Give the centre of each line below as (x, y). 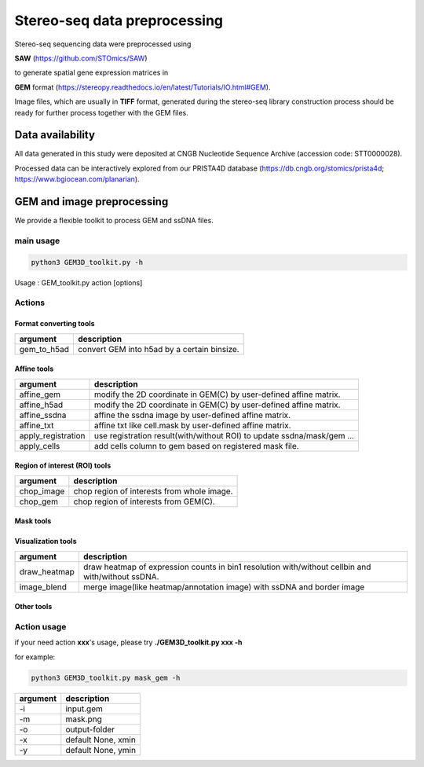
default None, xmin (101, 739)
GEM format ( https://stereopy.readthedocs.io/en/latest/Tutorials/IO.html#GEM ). (143, 87)
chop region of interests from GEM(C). (144, 501)
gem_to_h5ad (44, 349)
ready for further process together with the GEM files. (101, 112)
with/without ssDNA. (121, 576)
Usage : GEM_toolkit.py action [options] (79, 282)
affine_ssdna (43, 415)
